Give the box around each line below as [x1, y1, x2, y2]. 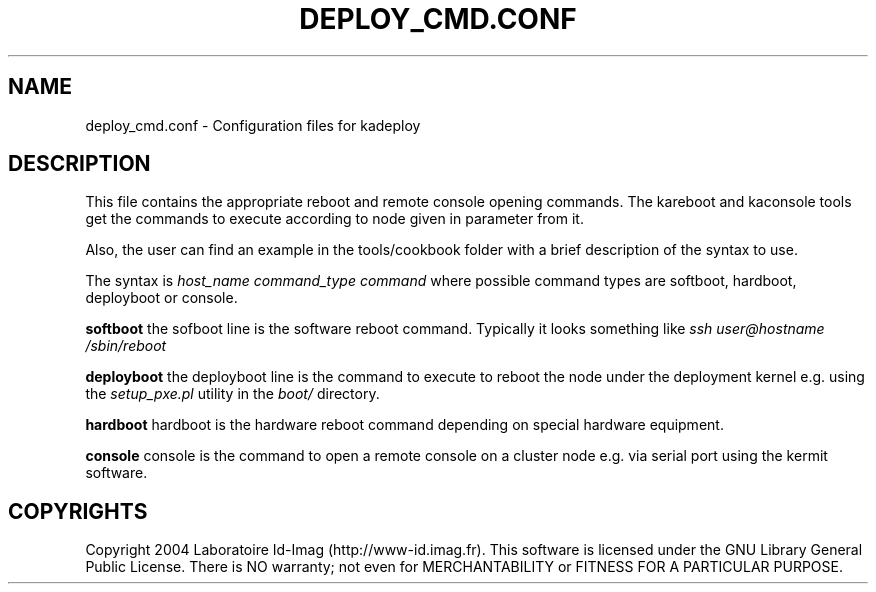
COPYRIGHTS [8, 498, 148, 524]
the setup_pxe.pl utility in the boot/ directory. [85, 385, 380, 403]
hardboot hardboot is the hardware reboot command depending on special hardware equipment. [85, 416, 724, 434]
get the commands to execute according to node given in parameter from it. [85, 210, 584, 228]
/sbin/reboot [85, 337, 167, 355]
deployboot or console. [85, 289, 238, 307]
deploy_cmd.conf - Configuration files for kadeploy [85, 116, 421, 134]
